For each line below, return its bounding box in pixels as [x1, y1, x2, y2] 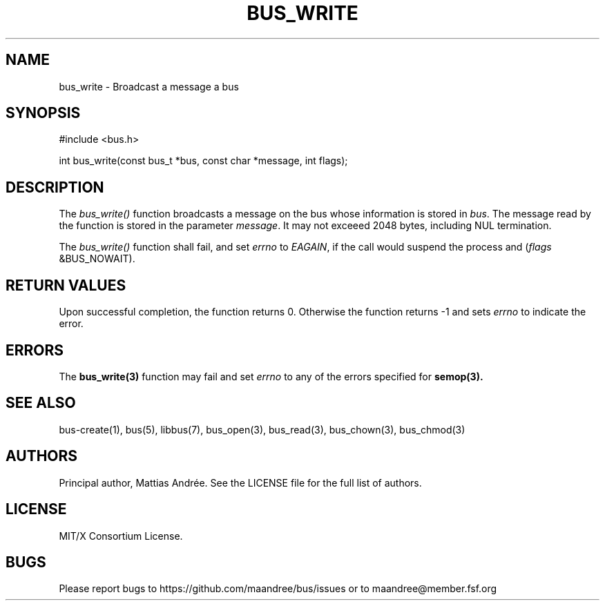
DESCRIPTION [6, 178, 104, 196]
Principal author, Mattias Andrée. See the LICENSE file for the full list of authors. [59, 476, 422, 489]
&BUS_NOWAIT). [59, 253, 135, 265]
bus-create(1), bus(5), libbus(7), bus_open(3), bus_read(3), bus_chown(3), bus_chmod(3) [59, 423, 465, 436]
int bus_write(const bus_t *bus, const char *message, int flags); [59, 155, 348, 167]
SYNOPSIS [6, 104, 81, 122]
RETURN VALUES [6, 276, 126, 294]
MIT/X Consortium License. [59, 529, 183, 542]
